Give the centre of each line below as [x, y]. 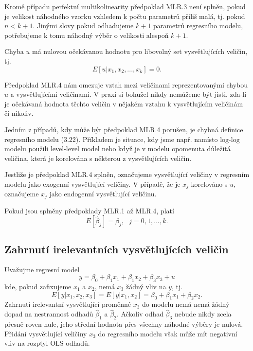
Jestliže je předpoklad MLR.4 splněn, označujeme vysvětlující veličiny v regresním [127, 174]
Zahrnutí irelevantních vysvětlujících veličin [117, 249]
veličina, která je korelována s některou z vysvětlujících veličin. [98, 158]
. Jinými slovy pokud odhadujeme [83, 26]
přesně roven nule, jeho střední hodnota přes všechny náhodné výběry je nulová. [124, 324]
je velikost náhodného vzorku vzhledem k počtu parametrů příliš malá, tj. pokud [125, 16]
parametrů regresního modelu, [198, 26]
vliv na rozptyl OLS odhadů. [47, 343]
